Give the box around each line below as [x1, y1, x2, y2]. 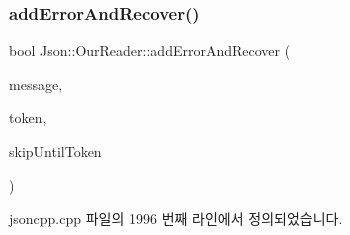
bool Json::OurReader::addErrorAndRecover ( [9, 40, 291, 61]
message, [9, 73, 63, 94]
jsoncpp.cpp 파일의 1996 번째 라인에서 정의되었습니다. [9, 208, 343, 229]
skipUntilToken [9, 141, 102, 161]
